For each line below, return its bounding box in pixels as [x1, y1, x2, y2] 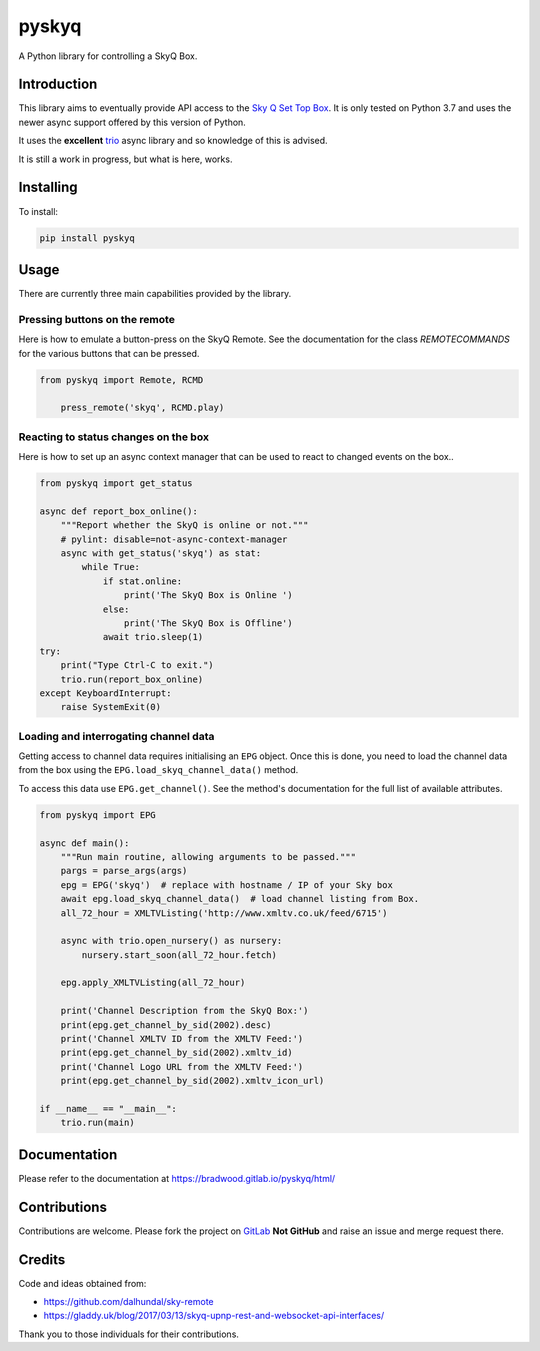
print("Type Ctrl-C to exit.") [60, 660, 214, 671]
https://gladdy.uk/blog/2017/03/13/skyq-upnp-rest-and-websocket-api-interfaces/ [43, 1310, 385, 1322]
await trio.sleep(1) [102, 631, 204, 643]
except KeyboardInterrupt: [39, 687, 172, 699]
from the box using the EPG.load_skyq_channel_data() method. [18, 764, 299, 776]
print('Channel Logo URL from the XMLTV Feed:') [60, 1061, 304, 1072]
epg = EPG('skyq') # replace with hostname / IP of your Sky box [60, 879, 394, 890]
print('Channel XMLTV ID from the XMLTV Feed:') [60, 1033, 304, 1045]
